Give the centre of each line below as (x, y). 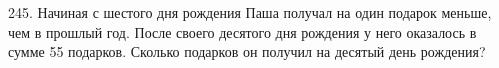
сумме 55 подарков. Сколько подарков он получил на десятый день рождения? (247, 51)
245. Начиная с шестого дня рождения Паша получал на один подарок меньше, (250, 12)
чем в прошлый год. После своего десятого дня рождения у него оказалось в (242, 31)
